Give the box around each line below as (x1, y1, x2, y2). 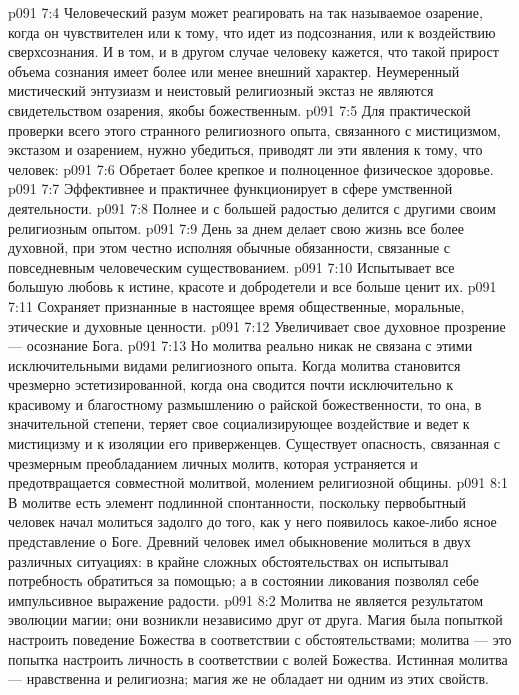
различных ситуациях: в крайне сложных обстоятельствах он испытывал (8, 550, 449, 571)
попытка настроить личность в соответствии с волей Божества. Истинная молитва (8, 648, 508, 669)
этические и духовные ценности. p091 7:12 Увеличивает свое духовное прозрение (8, 315, 506, 336)
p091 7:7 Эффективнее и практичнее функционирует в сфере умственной (8, 178, 453, 199)
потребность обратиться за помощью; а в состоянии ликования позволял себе (8, 570, 479, 591)
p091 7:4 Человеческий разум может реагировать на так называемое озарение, (8, 2, 483, 22)
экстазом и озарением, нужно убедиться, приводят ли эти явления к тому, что (8, 139, 483, 160)
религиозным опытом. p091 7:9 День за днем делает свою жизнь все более (8, 217, 464, 238)
